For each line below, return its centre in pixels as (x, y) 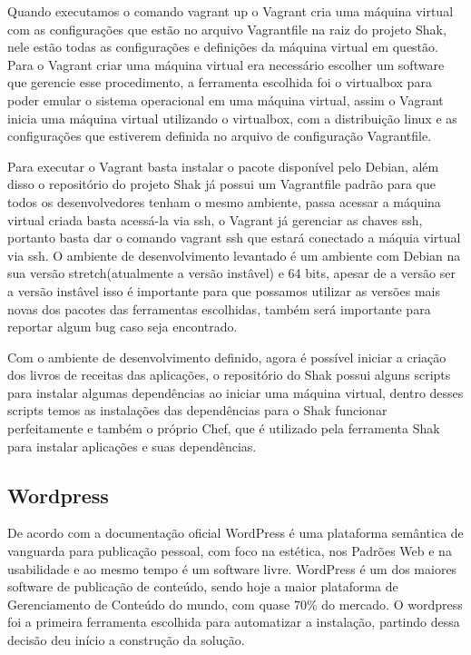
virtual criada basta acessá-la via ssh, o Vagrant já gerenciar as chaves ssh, (215, 219)
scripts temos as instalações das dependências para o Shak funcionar (197, 410)
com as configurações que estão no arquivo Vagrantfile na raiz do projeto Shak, (227, 29)
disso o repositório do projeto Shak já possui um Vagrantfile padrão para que (222, 184)
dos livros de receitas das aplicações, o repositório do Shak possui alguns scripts (229, 375)
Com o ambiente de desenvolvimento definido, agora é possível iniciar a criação (227, 357)
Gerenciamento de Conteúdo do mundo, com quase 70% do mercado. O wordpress (235, 604)
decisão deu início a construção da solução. (126, 640)
